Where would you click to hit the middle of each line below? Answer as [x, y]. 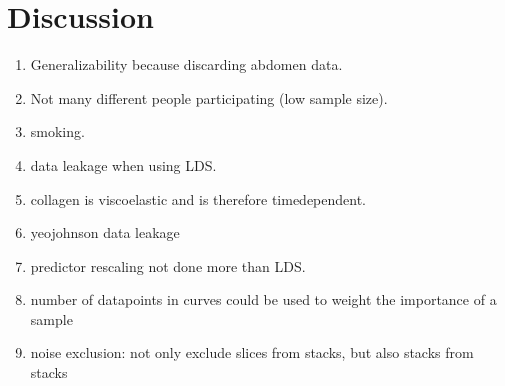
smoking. [57, 131]
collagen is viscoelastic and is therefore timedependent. [198, 198]
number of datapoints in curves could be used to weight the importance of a [263, 299]
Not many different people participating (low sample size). [209, 97]
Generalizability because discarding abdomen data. [186, 64]
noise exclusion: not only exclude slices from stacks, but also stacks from [252, 352]
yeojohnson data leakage [105, 232]
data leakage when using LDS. [123, 164]
